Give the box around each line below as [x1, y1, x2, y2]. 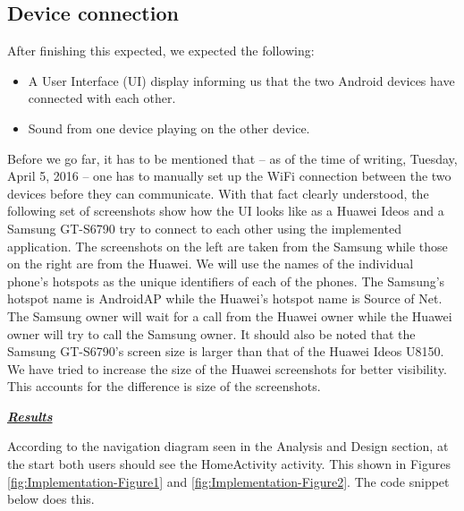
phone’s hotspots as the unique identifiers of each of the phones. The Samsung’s [7, 271, 445, 290]
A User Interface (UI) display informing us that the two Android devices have [28, 71, 455, 89]
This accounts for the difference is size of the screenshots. [7, 377, 321, 396]
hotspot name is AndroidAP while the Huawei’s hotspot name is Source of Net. [7, 289, 443, 308]
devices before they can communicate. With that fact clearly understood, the [7, 183, 429, 202]
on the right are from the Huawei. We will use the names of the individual [7, 254, 414, 273]
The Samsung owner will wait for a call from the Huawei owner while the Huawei [7, 306, 452, 325]
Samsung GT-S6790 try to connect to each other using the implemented [7, 218, 401, 237]
